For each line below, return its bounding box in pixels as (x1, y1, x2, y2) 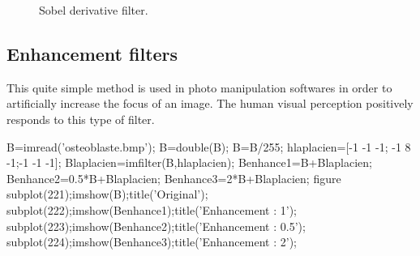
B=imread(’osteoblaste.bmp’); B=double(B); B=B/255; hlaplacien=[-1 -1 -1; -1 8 (6, 138, 411, 155)
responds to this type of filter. (6, 110, 155, 127)
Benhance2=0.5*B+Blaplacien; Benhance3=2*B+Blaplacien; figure (6, 169, 341, 186)
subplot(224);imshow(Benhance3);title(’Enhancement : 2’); (6, 233, 297, 250)
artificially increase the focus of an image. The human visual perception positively (6, 95, 414, 112)
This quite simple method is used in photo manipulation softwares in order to (6, 79, 392, 96)
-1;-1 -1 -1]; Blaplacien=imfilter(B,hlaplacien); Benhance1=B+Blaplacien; (6, 154, 372, 171)
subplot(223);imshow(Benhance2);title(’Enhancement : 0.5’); (6, 217, 306, 234)
